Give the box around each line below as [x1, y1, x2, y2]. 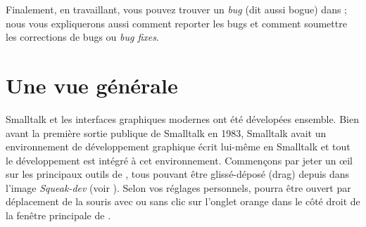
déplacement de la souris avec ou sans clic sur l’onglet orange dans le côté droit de [6, 194, 360, 209]
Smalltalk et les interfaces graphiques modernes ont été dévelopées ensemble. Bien [6, 111, 359, 126]
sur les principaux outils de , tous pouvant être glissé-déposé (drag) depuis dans [6, 167, 350, 181]
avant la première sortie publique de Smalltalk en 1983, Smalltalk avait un [6, 125, 327, 140]
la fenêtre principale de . [6, 208, 111, 223]
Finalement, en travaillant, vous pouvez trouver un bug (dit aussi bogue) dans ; [6, 2, 347, 16]
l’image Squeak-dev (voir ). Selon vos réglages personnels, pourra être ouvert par [6, 180, 351, 195]
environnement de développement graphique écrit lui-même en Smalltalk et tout [6, 139, 351, 154]
